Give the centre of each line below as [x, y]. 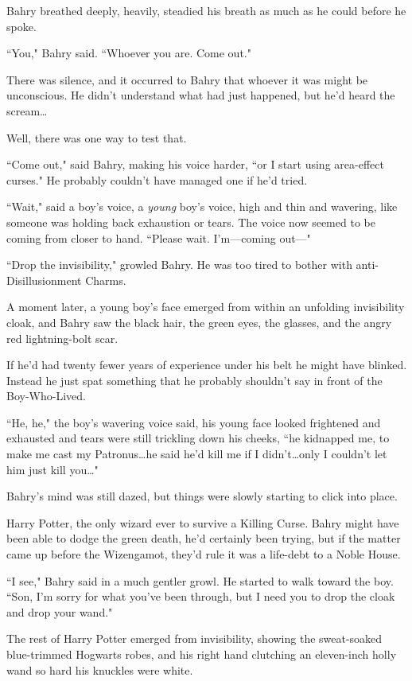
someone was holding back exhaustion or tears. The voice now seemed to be [191, 222]
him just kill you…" [52, 469]
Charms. [106, 280]
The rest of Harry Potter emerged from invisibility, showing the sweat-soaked [194, 638]
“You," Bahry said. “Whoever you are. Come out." [129, 53]
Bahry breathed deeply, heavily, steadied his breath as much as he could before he [206, 10]
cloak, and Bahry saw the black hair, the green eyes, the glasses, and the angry [199, 322]
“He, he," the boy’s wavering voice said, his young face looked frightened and [194, 422]
